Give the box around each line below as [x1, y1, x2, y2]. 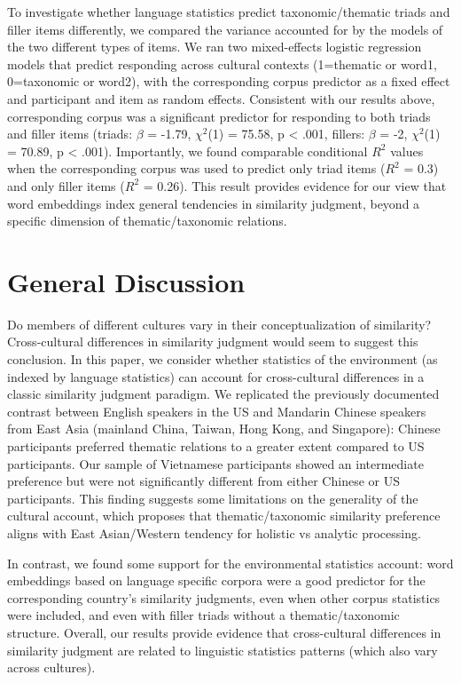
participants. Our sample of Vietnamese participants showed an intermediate [7, 454, 424, 473]
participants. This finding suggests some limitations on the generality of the [7, 488, 418, 507]
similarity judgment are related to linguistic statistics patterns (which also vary [7, 640, 438, 659]
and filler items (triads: [7, 124, 133, 143]
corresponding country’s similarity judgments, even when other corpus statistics [7, 588, 441, 607]
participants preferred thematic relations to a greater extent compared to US [7, 437, 425, 455]
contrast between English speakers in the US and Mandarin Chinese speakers [7, 401, 426, 420]
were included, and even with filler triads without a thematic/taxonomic [7, 606, 400, 624]
